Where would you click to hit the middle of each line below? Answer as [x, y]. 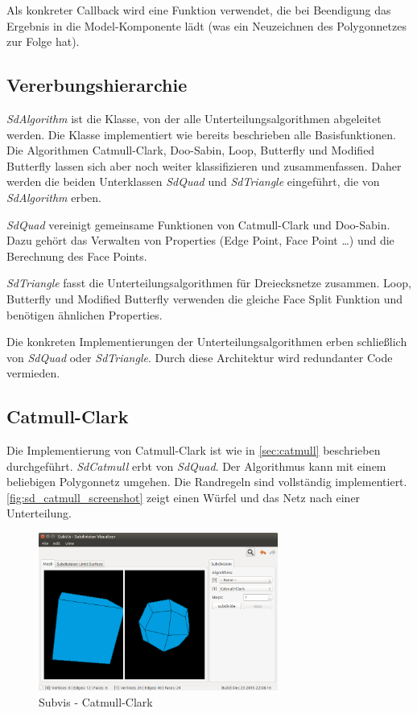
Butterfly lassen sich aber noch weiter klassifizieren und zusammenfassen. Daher [204, 165]
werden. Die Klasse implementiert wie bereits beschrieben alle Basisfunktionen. [201, 134]
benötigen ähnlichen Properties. [85, 314]
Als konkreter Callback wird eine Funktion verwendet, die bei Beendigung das [199, 10]
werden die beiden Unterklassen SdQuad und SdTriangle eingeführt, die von [193, 181]
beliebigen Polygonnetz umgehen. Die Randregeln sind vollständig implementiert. [207, 482]
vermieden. [33, 373]
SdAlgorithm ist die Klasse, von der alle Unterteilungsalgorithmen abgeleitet [194, 118]
